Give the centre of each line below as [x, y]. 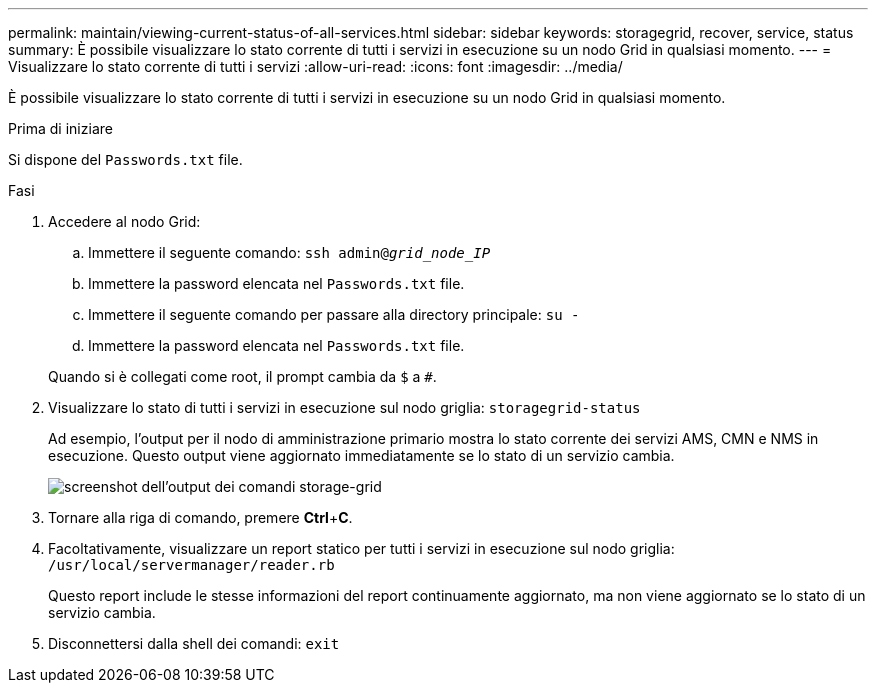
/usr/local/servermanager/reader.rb [191, 565]
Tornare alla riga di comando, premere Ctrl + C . [200, 517]
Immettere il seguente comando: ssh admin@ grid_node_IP [289, 252]
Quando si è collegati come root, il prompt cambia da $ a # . [242, 376]
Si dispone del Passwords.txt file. [125, 159]
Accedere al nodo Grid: [124, 221]
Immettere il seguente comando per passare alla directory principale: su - [334, 314]
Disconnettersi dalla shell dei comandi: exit [194, 643]
